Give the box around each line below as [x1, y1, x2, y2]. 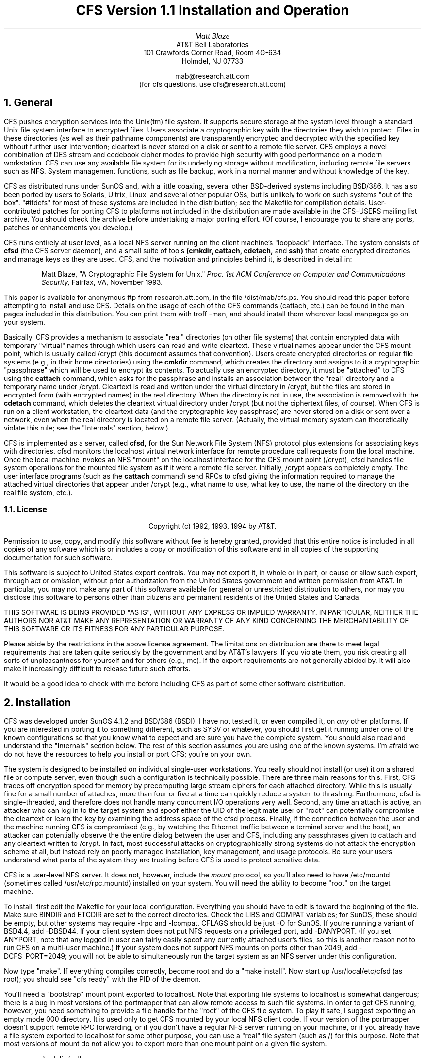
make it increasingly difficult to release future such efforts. [4, 664, 191, 673]
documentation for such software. [4, 553, 113, 562]
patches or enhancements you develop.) [4, 223, 133, 231]
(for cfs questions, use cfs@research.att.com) [139, 80, 286, 88]
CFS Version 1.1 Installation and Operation [76, 2, 349, 18]
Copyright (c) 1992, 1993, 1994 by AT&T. [148, 522, 277, 530]
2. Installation [4, 696, 71, 709]
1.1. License [4, 504, 48, 514]
